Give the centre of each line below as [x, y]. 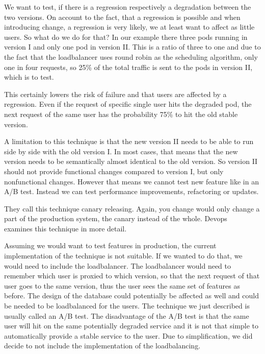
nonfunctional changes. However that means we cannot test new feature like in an [131, 181]
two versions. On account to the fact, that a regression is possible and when [122, 17]
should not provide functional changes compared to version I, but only [114, 171]
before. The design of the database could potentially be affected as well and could [131, 296]
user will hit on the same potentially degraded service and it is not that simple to [131, 326]
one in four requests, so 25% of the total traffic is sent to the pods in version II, [128, 67]
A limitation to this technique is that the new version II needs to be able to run [129, 141]
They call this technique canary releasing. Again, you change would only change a [132, 208]
